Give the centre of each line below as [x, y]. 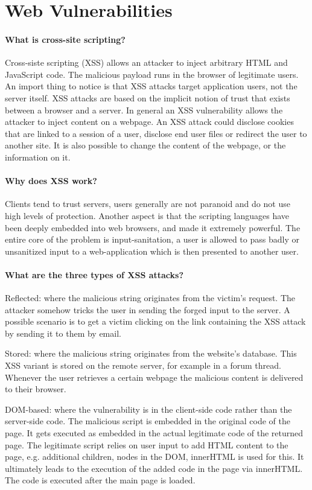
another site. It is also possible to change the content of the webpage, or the [145, 145]
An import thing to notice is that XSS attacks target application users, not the [151, 86]
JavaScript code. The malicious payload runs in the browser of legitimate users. [152, 74]
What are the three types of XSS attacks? [94, 274]
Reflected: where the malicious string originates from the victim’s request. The [150, 298]
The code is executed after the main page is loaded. [100, 480]
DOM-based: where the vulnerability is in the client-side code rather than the [148, 409]
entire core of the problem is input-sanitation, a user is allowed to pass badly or [152, 239]
